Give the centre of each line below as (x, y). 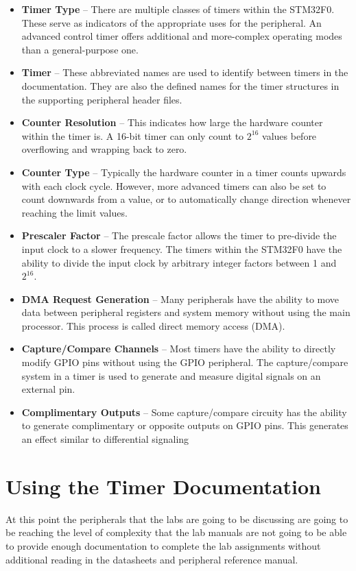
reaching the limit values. (74, 212)
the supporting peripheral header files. (102, 99)
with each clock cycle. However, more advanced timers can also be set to (174, 185)
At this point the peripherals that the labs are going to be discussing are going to (177, 519)
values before (289, 135)
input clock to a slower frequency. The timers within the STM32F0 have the (182, 248)
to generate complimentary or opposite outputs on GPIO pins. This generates (185, 425)
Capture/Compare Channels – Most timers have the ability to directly (179, 349)
